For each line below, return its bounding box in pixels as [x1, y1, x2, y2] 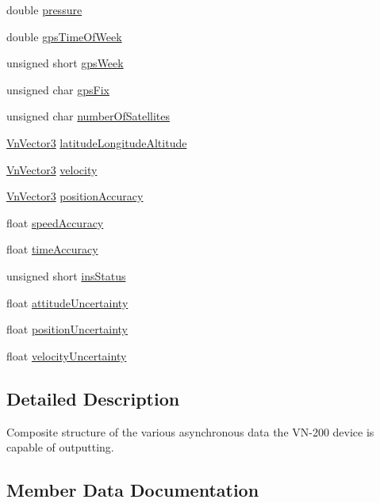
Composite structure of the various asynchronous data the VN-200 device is [6, 423, 374, 440]
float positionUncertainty [6, 321, 128, 337]
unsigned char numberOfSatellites [6, 108, 170, 124]
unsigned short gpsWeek [6, 55, 124, 71]
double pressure [6, 2, 83, 17]
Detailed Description [6, 386, 180, 410]
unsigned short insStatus [6, 267, 126, 284]
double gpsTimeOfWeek [6, 28, 122, 44]
